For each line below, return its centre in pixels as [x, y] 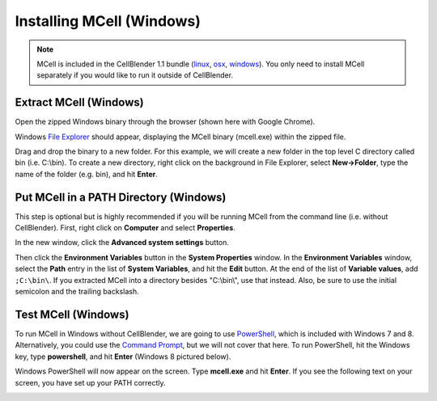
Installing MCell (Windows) [108, 21]
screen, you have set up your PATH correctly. [90, 382]
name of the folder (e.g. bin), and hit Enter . [86, 174]
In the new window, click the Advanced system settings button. [122, 243]
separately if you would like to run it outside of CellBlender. [135, 75]
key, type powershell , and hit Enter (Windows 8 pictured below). [123, 357]
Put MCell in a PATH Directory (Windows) [121, 197]
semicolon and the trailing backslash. [77, 292]
